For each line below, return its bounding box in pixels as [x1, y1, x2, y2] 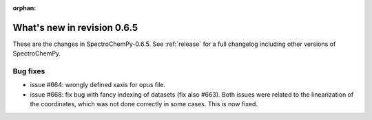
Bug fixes [12, 67, 45, 76]
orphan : [12, 4, 37, 12]
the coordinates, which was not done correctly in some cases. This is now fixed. [30, 100, 258, 108]
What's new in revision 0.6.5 [12, 21, 138, 34]
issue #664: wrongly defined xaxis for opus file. [30, 81, 166, 89]
